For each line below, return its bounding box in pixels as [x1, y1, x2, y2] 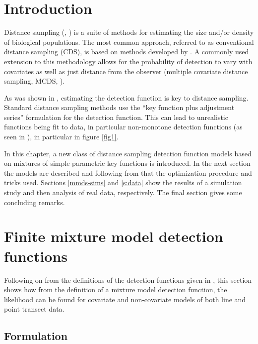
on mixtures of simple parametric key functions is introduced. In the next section [4, 158, 251, 168]
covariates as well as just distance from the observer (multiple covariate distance [4, 66, 248, 76]
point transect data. [4, 304, 64, 314]
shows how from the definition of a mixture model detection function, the [4, 284, 227, 295]
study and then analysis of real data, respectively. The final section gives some [4, 187, 242, 198]
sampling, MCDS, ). [4, 76, 65, 86]
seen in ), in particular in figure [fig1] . [4, 131, 119, 142]
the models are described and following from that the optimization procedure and [4, 167, 252, 178]
